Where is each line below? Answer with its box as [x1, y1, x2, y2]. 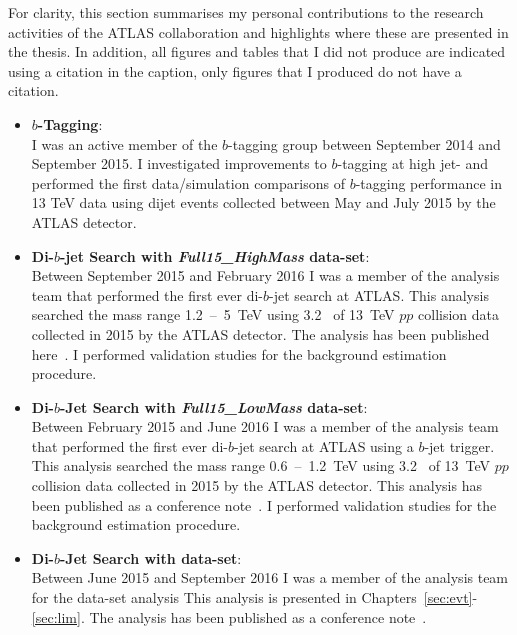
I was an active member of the [31, 133, 218, 154]
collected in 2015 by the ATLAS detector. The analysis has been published [31, 323, 490, 344]
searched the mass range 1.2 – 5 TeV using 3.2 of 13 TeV [31, 304, 395, 325]
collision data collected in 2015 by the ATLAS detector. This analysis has [31, 475, 482, 496]
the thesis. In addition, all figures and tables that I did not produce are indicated [8, 41, 506, 62]
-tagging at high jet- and [337, 153, 488, 174]
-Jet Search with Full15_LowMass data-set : [60, 396, 368, 417]
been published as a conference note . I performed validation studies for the [31, 494, 497, 515]
